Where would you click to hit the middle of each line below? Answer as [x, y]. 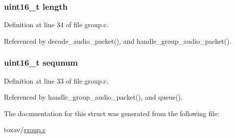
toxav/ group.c [25, 129]
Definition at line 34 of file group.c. [56, 25]
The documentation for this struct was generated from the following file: [112, 113]
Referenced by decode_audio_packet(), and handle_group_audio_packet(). [118, 41]
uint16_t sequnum [41, 62]
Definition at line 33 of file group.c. [56, 80]
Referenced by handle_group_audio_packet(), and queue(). [93, 97]
